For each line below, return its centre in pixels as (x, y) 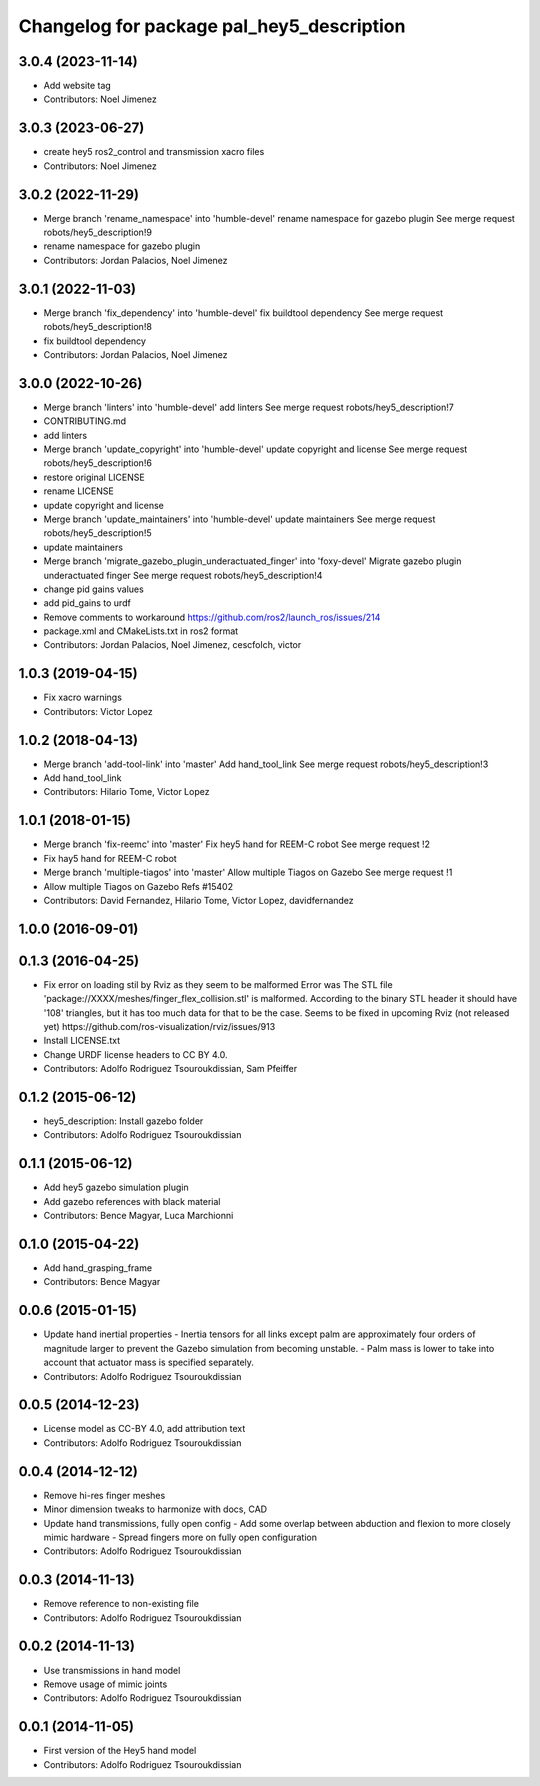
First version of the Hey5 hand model (120, 1751)
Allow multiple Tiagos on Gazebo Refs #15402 (138, 886)
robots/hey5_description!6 (97, 463)
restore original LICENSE (94, 477)
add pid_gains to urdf (87, 603)
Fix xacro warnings (82, 697)
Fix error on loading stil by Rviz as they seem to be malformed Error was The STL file (218, 984)
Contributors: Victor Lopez (98, 711)
